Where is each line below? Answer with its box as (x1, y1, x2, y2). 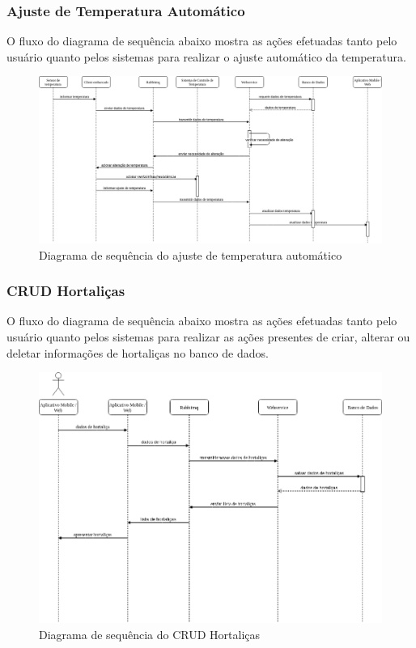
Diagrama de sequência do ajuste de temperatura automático (39, 246, 342, 263)
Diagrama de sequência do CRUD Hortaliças (39, 625, 261, 642)
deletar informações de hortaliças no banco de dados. (6, 344, 269, 361)
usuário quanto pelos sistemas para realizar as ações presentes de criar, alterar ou (6, 328, 410, 345)
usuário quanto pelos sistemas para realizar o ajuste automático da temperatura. (6, 48, 406, 65)
